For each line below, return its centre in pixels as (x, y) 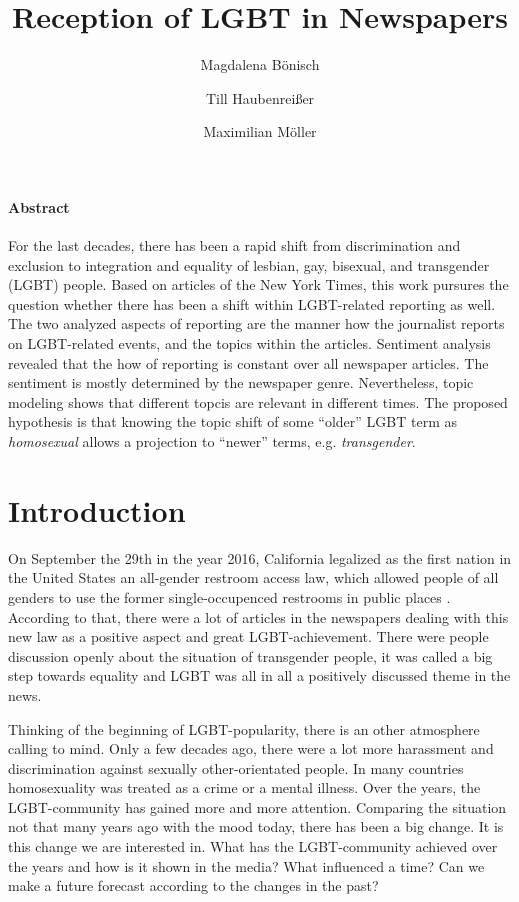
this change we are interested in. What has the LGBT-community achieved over (253, 846)
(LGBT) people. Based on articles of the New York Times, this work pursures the (258, 284)
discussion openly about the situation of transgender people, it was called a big (250, 655)
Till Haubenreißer (260, 97)
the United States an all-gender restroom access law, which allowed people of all (253, 577)
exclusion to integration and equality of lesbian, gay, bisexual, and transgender (249, 264)
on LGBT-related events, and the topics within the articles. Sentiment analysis (249, 343)
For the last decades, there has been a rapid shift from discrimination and (234, 245)
